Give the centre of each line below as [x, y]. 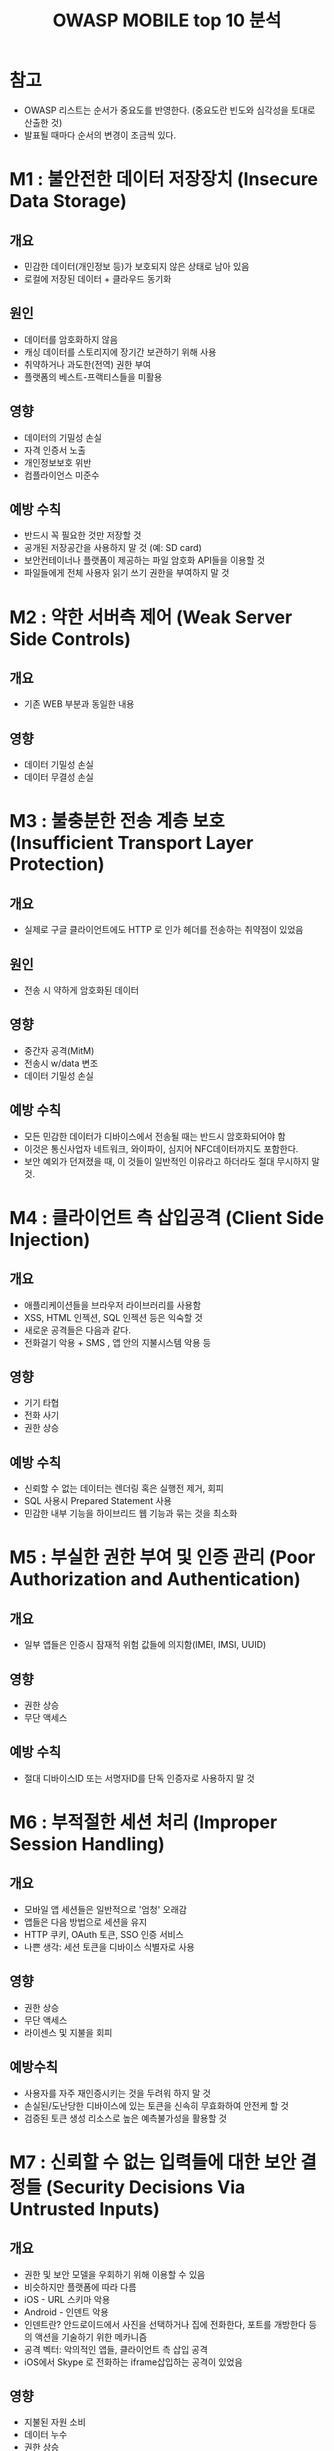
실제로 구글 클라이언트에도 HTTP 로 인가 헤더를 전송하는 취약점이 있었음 [163, 930]
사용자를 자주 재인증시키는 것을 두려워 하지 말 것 [117, 2093]
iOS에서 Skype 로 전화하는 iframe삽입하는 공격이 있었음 [133, 2362]
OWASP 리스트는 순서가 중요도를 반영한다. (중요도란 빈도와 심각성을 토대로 [169, 110]
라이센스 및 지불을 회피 [68, 2032]
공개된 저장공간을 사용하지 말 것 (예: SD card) [112, 548]
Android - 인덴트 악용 [66, 2312]
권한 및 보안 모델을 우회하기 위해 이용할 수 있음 [114, 2274]
